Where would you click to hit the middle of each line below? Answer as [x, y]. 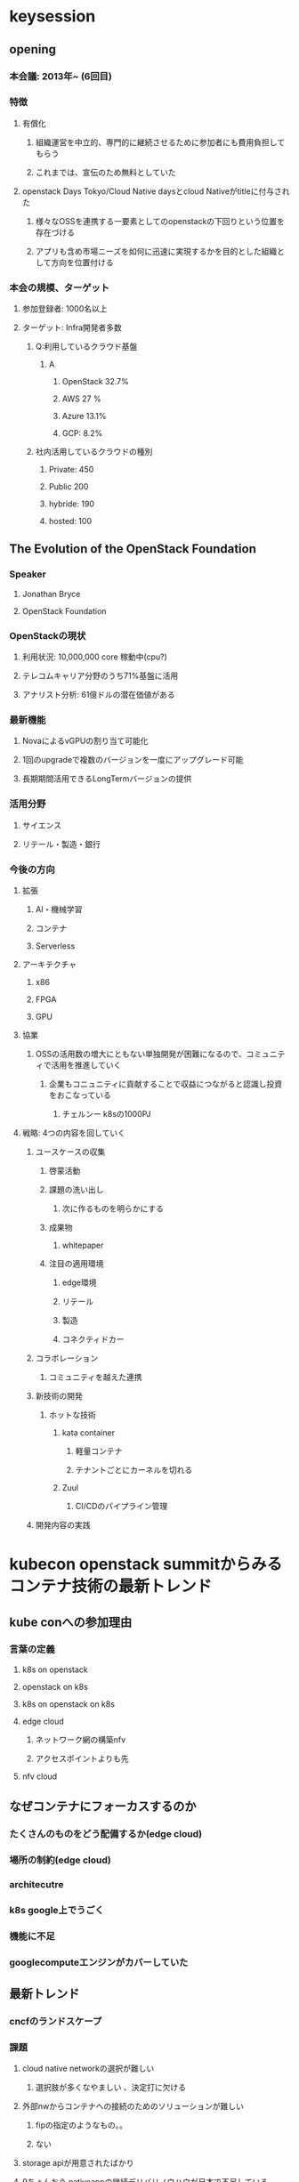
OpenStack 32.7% [95, 382]
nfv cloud [40, 1776]
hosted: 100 [70, 521]
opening [32, 49]
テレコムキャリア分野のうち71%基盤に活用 [100, 676]
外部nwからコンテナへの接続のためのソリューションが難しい [133, 2106]
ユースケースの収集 [70, 1152]
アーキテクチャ [49, 964]
